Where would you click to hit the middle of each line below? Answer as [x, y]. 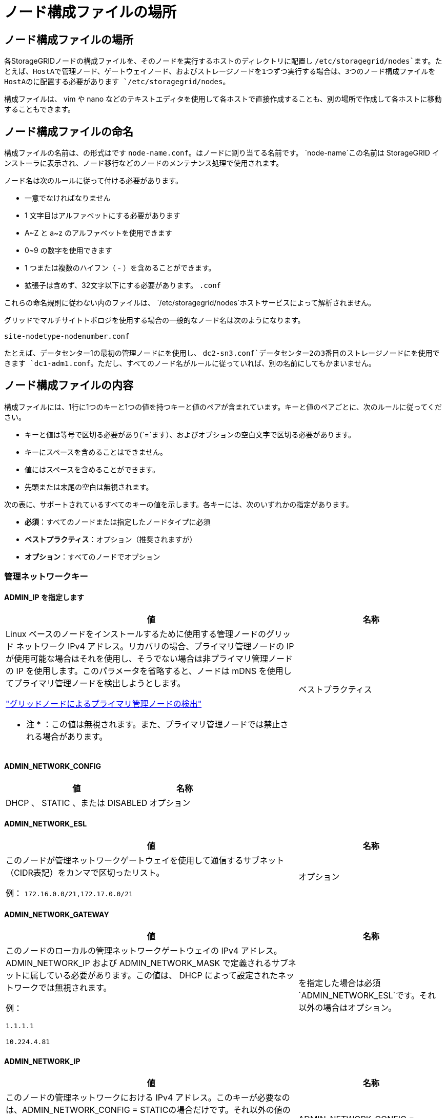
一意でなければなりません [68, 198]
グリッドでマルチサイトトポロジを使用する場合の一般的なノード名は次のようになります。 [155, 320]
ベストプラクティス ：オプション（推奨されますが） [111, 539]
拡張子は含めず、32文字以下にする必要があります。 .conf [123, 285]
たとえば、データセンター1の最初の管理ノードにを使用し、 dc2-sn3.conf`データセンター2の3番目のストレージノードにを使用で [222, 353]
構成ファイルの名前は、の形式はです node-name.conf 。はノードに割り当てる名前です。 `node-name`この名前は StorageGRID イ [222, 153]
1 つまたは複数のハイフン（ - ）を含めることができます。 [120, 268]
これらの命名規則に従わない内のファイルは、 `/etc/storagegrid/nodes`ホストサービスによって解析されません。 [190, 303]
